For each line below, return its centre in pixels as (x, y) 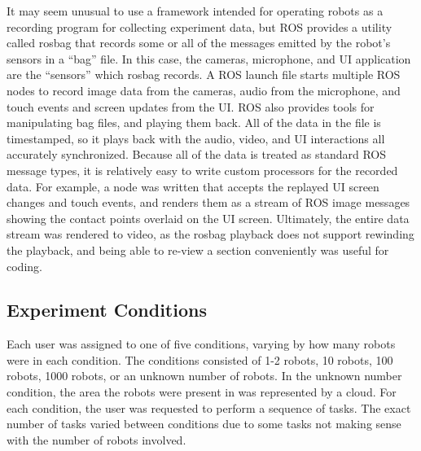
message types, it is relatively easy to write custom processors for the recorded (202, 170)
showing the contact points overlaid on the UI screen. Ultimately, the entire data (208, 218)
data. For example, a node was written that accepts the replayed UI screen (193, 186)
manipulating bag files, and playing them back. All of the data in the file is (194, 123)
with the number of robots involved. (96, 439)
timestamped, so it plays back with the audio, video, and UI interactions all (196, 138)
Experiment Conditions (107, 310)
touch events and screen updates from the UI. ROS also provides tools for (191, 106)
